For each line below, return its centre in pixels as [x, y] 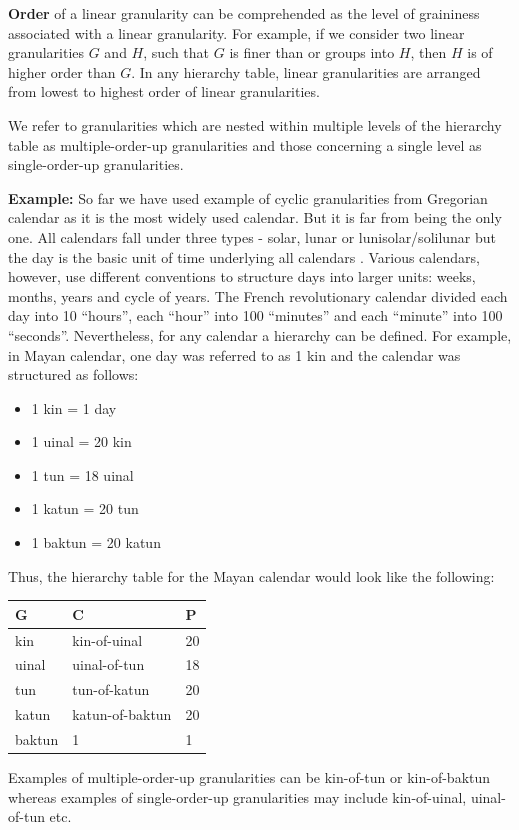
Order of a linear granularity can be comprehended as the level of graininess [244, 13]
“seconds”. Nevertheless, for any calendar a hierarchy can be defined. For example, [260, 334]
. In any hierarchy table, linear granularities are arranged [306, 71]
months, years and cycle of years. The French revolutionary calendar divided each [258, 295]
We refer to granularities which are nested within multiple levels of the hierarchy [255, 124]
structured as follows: [73, 374]
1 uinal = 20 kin [81, 441]
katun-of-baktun [122, 714]
